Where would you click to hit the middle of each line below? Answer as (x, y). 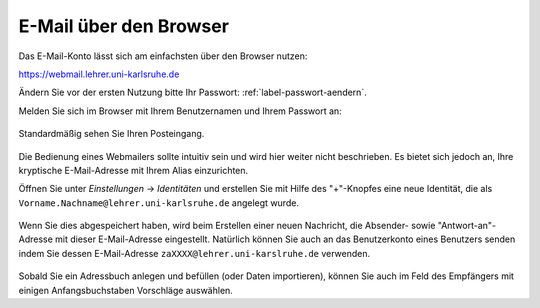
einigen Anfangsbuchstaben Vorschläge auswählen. (126, 290)
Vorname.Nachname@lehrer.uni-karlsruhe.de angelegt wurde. (159, 202)
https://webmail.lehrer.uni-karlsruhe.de (99, 74)
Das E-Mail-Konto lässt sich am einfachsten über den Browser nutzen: (163, 56)
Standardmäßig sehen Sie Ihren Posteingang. (111, 134)
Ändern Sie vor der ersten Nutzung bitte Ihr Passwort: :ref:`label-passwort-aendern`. (192, 92)
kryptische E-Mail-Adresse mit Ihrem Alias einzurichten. (133, 170)
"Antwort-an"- (467, 226)
